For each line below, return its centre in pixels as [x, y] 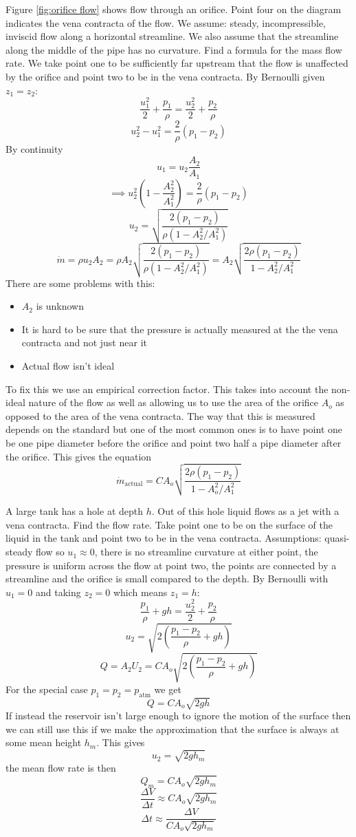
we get [168, 689]
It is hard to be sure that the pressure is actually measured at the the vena [180, 329]
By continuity [34, 149]
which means [140, 592]
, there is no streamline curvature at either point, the [206, 552]
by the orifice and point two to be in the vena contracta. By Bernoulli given [165, 76]
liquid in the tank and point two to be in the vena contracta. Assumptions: [164, 538]
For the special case [47, 689]
